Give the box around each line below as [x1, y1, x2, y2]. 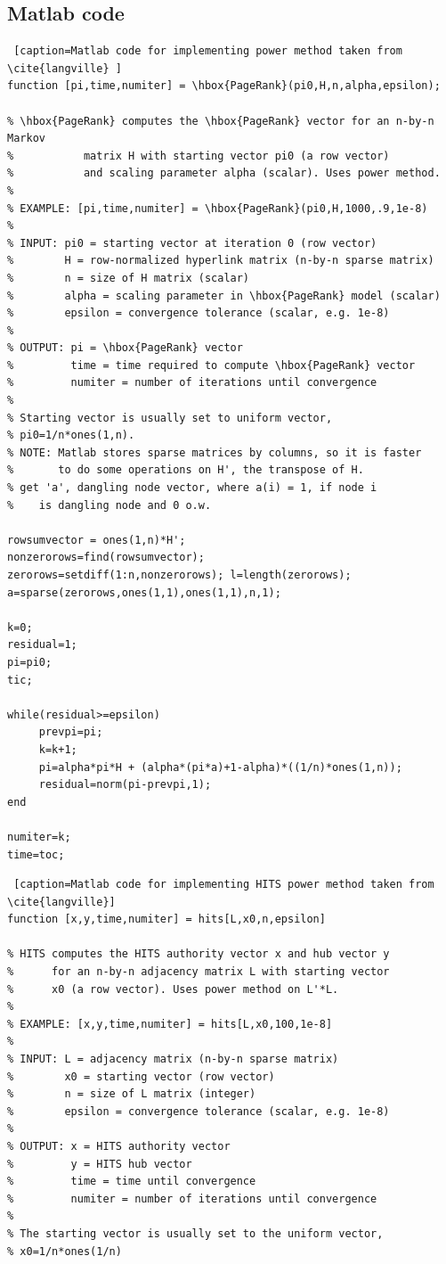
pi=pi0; [7, 655, 53, 669]
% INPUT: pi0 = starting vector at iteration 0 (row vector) [7, 236, 377, 250]
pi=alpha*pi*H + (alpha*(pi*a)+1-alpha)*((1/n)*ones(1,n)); [38, 760, 402, 774]
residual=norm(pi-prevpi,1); [38, 778, 212, 792]
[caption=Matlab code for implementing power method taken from [13, 45, 402, 58]
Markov [7, 132, 45, 145]
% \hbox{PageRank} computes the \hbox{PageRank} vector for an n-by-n [7, 114, 434, 127]
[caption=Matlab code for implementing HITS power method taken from [13, 878, 434, 891]
